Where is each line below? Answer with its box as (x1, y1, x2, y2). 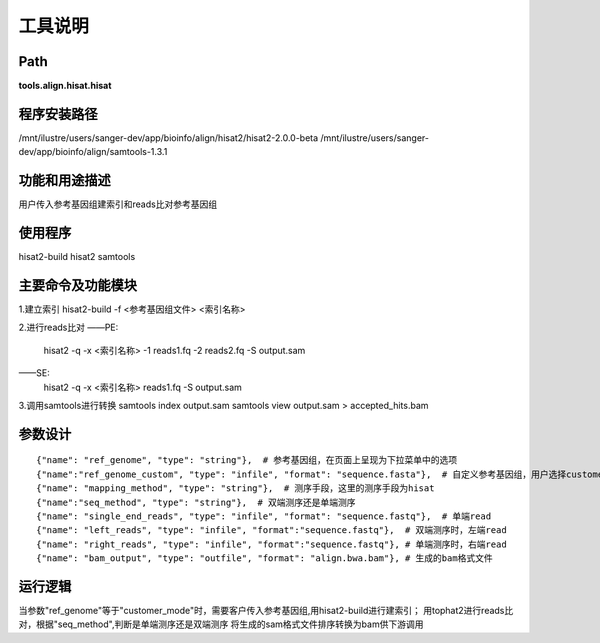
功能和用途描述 (18, 172, 111, 189)
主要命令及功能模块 (18, 276, 137, 294)
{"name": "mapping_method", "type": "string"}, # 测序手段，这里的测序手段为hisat (36, 483, 435, 494)
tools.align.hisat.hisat (18, 80, 112, 92)
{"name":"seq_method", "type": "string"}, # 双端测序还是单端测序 (36, 496, 356, 508)
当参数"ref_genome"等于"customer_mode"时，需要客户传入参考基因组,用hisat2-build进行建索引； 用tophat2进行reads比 (18, 605, 514, 617)
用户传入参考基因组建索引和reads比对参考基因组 (18, 198, 218, 210)
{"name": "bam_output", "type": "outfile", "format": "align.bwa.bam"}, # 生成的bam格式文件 (36, 553, 494, 564)
